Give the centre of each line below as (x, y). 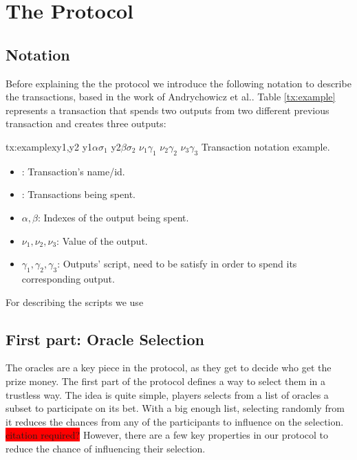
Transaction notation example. (266, 146)
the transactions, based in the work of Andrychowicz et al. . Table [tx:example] (171, 97)
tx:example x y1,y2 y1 (49, 146)
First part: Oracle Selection (105, 339)
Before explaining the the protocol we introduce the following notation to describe (178, 83)
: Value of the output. (102, 240)
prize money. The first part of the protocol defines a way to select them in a (166, 381)
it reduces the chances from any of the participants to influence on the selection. (175, 421)
